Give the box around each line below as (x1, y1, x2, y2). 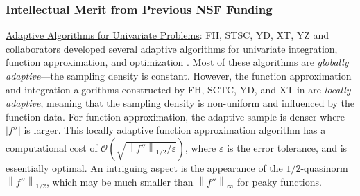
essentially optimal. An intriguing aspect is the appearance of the (6, 160, 283, 175)
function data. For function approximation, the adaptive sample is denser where (6, 109, 345, 123)
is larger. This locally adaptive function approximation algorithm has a (24, 123, 326, 137)
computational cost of (6, 140, 98, 154)
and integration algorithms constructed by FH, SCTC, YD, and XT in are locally (6, 82, 351, 96)
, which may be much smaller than (46, 174, 194, 188)
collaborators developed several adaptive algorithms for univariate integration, (6, 41, 338, 55)
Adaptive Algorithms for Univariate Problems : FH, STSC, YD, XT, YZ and (6, 28, 329, 42)
